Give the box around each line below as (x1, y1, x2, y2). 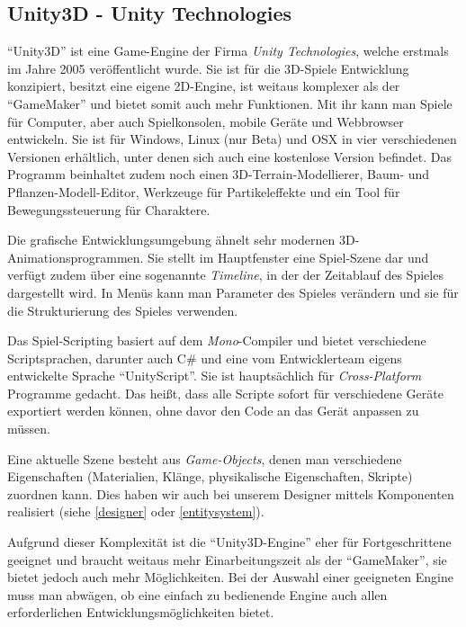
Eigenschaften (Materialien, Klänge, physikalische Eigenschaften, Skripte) (7, 467, 413, 486)
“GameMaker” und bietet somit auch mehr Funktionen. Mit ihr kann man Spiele (7, 94, 453, 112)
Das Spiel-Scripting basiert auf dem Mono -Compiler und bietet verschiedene (7, 331, 426, 350)
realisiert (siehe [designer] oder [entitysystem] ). (7, 502, 264, 521)
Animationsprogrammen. (7, 247, 144, 266)
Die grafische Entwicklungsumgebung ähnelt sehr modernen (7, 230, 336, 249)
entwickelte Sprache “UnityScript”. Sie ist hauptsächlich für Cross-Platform (7, 366, 422, 385)
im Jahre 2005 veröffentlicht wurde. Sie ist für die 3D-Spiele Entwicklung (7, 58, 409, 77)
